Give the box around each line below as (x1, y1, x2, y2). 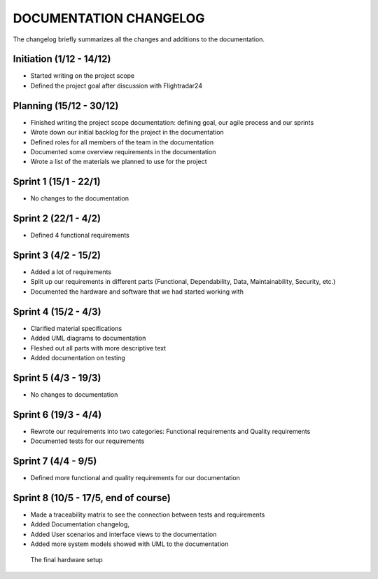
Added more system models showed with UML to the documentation (30, 540, 229, 548)
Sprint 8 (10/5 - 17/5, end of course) (13, 491, 171, 504)
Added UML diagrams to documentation (30, 334, 146, 343)
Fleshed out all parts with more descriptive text (30, 343, 167, 352)
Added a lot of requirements (30, 268, 112, 276)
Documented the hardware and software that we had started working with (30, 287, 244, 296)
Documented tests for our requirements (30, 437, 145, 445)
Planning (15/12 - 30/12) (13, 100, 119, 111)
